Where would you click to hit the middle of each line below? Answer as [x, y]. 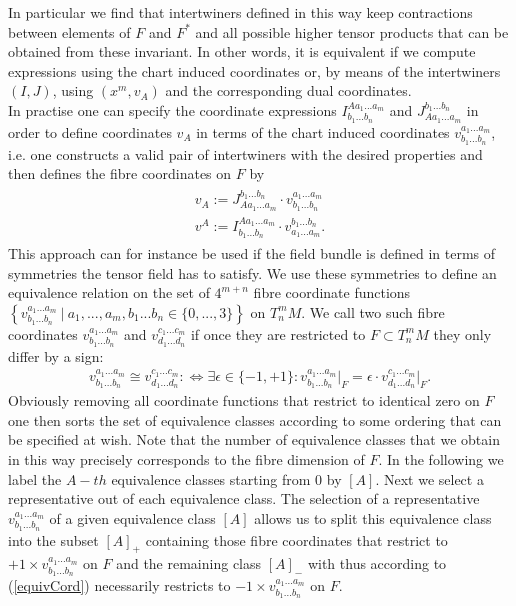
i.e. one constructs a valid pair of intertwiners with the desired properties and [245, 153]
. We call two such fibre [373, 311]
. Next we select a [429, 478]
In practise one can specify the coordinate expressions [172, 109]
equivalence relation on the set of [109, 292]
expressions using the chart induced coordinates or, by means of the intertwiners [254, 70]
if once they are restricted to [278, 333]
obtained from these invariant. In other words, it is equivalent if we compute [242, 51]
